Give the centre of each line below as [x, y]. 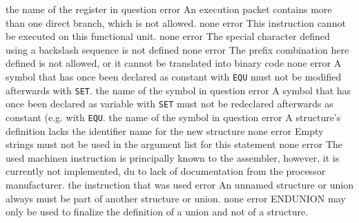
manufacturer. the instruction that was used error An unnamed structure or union [179, 184]
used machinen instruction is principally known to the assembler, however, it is [173, 157]
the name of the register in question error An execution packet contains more [169, 9]
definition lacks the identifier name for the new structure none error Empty [165, 130]
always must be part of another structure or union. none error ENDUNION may [176, 198]
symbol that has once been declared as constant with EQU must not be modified [174, 76]
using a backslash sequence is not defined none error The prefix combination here [177, 49]
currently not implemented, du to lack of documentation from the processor [166, 171]
